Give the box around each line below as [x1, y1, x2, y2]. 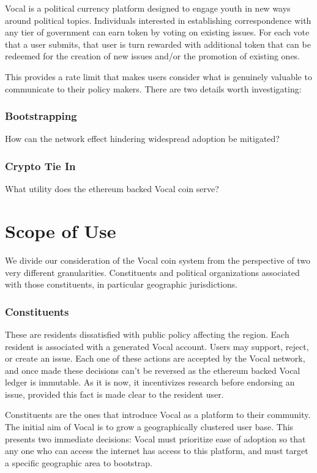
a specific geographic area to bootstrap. [5, 456, 152, 469]
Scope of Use [5, 218, 116, 243]
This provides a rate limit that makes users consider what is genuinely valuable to [5, 70, 312, 83]
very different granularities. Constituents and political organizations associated [5, 266, 300, 278]
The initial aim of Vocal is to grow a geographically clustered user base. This [5, 420, 294, 433]
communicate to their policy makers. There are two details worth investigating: [5, 82, 302, 95]
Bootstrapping [5, 108, 77, 124]
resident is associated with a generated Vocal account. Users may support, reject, [5, 340, 309, 352]
